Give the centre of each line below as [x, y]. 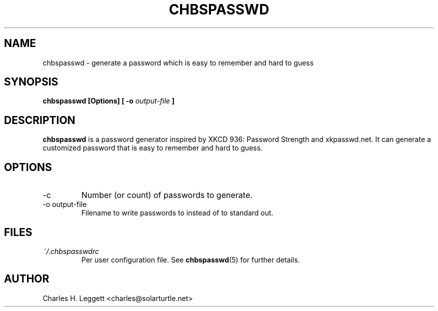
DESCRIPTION [40, 120]
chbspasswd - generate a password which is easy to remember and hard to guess [178, 62]
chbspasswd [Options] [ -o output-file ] [109, 101]
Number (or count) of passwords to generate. [167, 195]
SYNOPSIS [31, 82]
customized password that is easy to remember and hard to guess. [153, 148]
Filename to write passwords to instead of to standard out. [177, 213]
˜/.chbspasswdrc [71, 251]
